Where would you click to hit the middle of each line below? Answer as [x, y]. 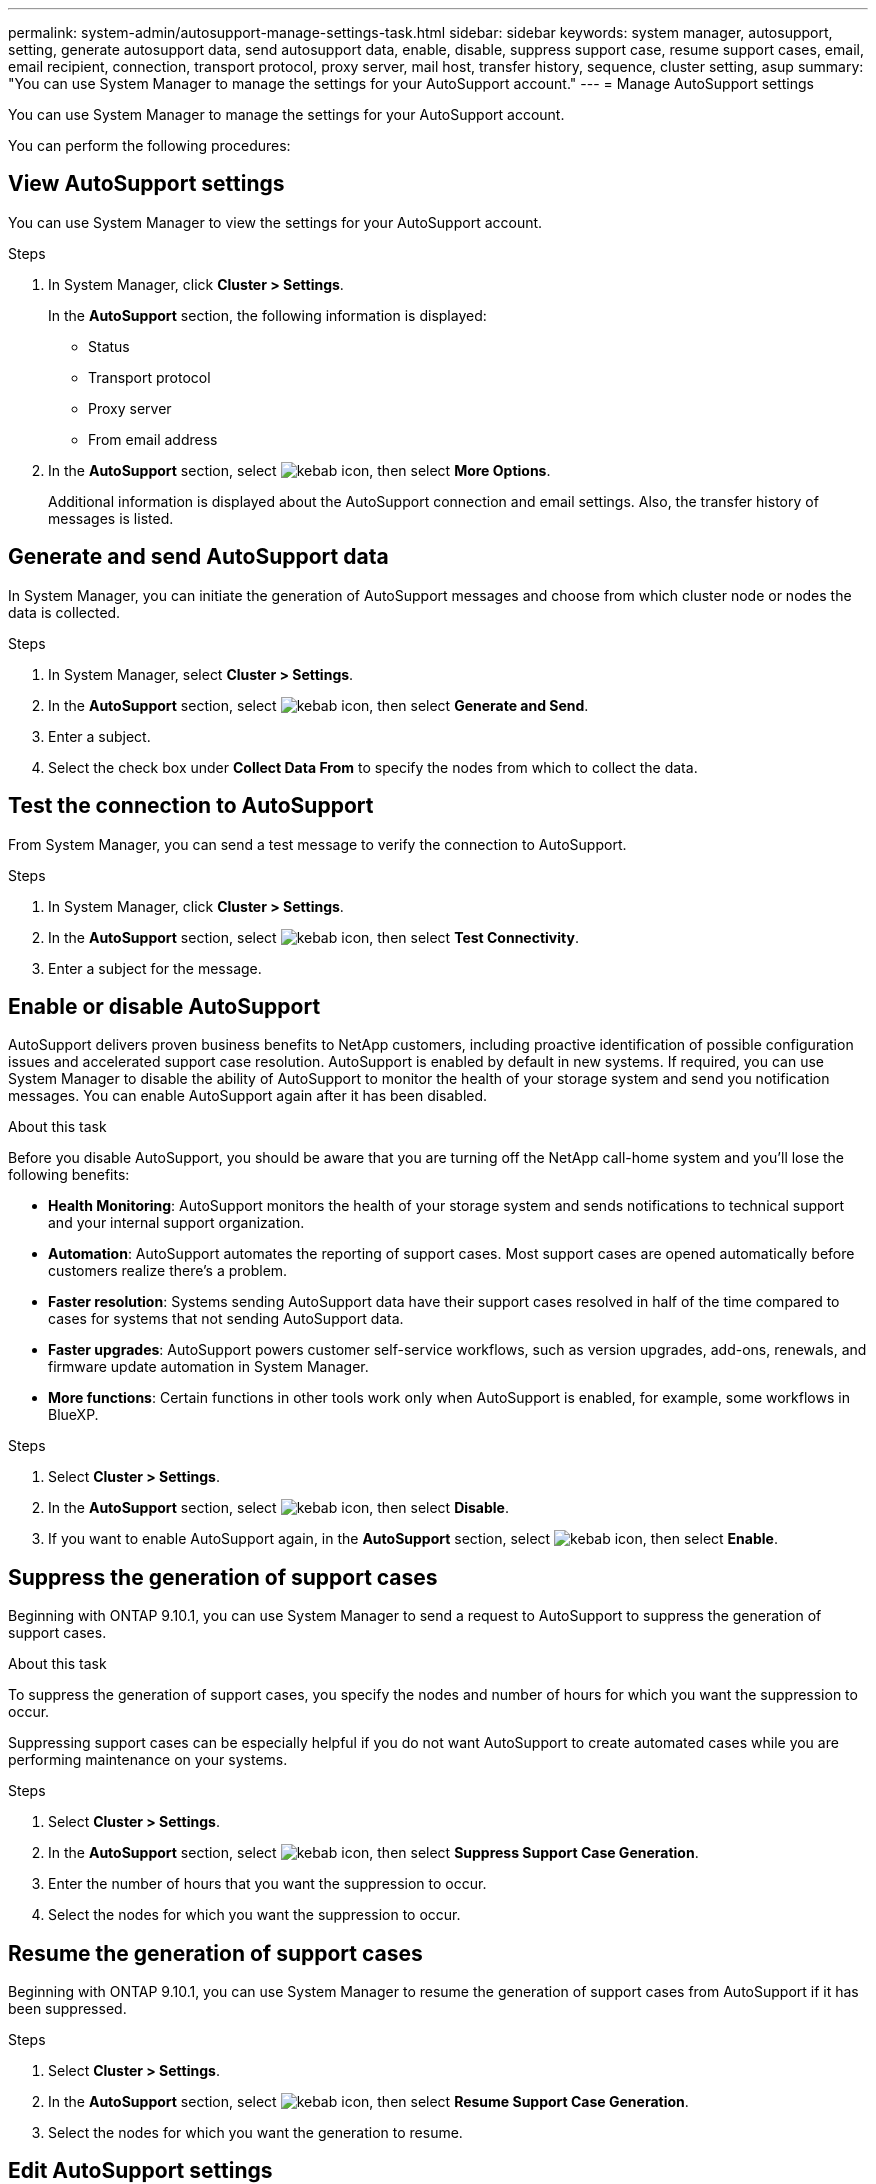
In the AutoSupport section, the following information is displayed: [267, 315]
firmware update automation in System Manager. [208, 1367]
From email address [153, 439]
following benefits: [69, 1175]
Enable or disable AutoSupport [164, 1006]
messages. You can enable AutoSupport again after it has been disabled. [248, 1096]
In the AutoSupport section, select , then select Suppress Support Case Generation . [373, 1853]
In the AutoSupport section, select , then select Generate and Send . [318, 705]
